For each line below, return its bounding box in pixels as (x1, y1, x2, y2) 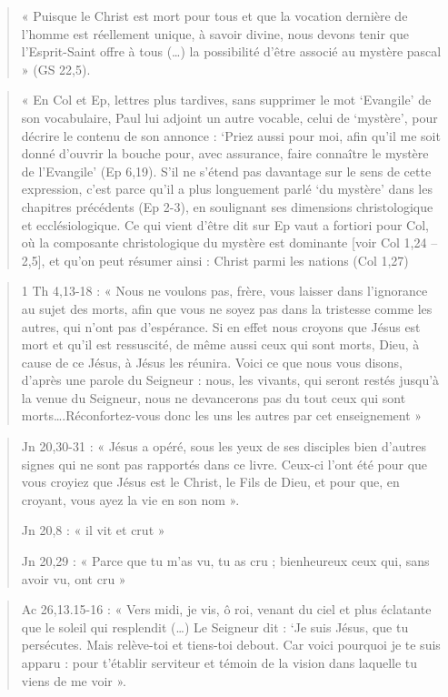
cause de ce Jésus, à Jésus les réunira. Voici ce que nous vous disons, (21, 352, 403, 371)
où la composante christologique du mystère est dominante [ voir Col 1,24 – (21, 233, 438, 252)
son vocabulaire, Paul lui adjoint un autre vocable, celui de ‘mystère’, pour (21, 107, 438, 126)
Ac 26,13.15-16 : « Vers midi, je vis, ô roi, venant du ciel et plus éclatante (21, 600, 432, 619)
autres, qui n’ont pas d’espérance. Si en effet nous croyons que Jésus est (21, 317, 421, 336)
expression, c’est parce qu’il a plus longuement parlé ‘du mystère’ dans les (21, 179, 433, 198)
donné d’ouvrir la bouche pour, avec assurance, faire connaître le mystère (21, 144, 429, 163)
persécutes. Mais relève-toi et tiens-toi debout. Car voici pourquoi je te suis (21, 635, 441, 654)
